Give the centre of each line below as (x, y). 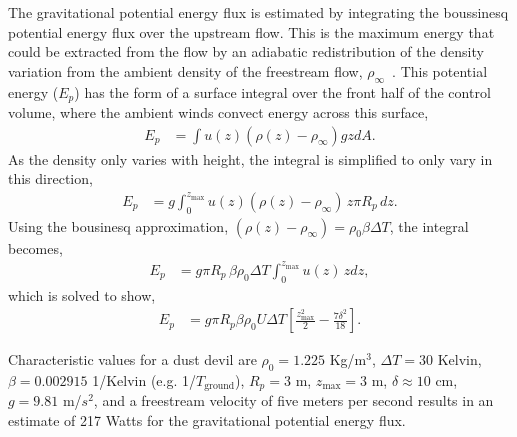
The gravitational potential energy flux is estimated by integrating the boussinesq (258, 12)
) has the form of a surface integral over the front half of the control (282, 91)
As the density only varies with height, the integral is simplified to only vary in (250, 158)
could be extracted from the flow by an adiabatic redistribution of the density (246, 51)
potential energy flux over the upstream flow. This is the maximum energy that (251, 31)
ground (219, 386)
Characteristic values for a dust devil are (132, 359)
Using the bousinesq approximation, (118, 225)
